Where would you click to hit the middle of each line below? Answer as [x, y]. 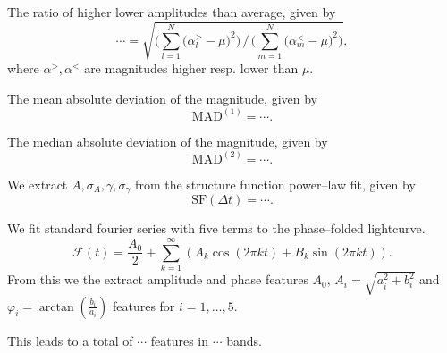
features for [143, 305]
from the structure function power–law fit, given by [275, 184]
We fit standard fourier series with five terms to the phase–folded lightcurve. [216, 228]
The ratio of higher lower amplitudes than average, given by [172, 12]
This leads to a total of [70, 340]
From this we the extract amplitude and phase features [158, 279]
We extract [38, 184]
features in [180, 340]
